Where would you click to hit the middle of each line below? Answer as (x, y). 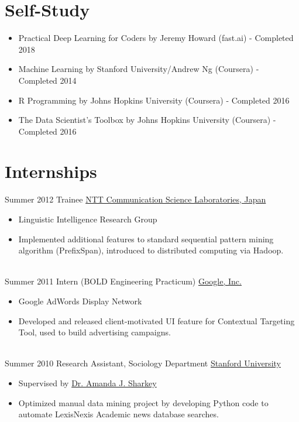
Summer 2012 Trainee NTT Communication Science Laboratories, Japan (135, 199)
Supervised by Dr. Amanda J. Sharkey (87, 382)
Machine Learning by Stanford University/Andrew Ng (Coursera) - (139, 69)
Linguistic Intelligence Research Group (88, 219)
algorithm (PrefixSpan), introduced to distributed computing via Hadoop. (151, 250)
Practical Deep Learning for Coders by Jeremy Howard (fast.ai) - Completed (156, 38)
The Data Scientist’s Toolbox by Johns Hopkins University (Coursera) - (147, 120)
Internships (51, 171)
